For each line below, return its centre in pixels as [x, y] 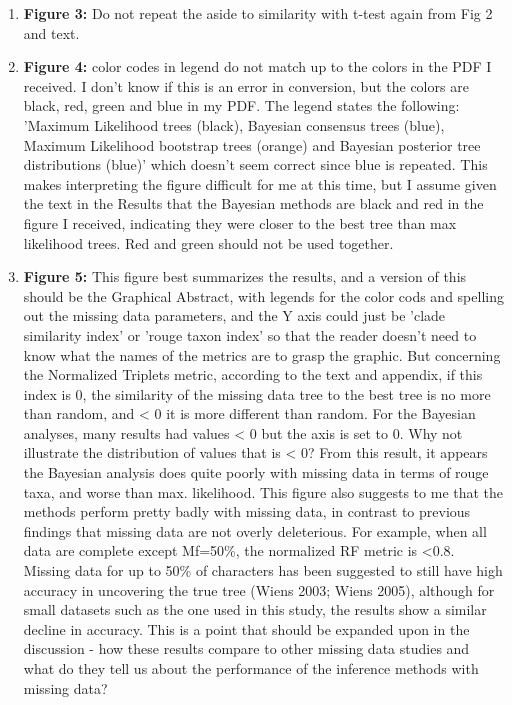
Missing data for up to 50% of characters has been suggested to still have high [263, 570]
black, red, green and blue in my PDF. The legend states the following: [241, 105]
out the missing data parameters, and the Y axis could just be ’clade [234, 315]
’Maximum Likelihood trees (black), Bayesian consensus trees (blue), [234, 124]
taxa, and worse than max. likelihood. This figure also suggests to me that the [263, 491]
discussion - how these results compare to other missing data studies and [246, 648]
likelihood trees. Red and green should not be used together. [208, 242]
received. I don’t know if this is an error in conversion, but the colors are [246, 85]
